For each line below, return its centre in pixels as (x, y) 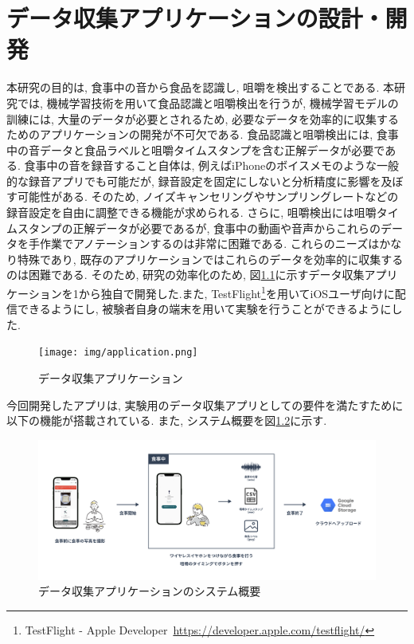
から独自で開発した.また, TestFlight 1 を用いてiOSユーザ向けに (236, 292)
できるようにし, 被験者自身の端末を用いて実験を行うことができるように (204, 309)
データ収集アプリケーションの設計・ (196, 18)
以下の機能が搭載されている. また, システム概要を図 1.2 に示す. (167, 420)
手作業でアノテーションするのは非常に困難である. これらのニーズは (204, 243)
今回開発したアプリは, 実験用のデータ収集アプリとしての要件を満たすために (205, 404)
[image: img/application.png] (118, 353)
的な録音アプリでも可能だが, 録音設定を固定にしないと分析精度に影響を (194, 181)
